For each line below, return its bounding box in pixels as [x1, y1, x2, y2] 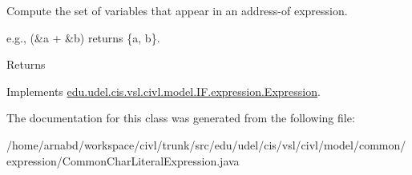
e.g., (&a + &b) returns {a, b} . [6, 29, 160, 46]
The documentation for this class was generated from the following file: [6, 109, 355, 126]
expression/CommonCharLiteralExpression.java [6, 152, 240, 169]
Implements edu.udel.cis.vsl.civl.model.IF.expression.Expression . [6, 82, 321, 99]
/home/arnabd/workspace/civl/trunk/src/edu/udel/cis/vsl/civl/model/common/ [6, 136, 406, 153]
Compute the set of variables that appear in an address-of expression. [6, 2, 348, 18]
